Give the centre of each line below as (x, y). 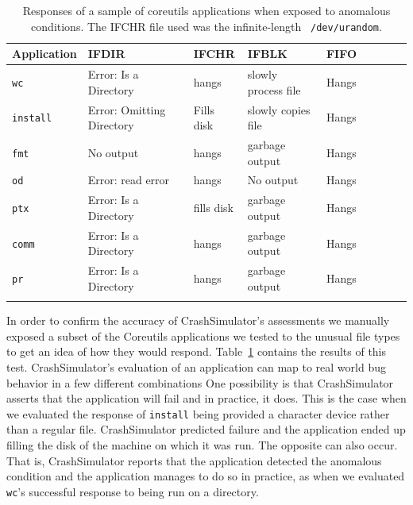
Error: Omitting (127, 109)
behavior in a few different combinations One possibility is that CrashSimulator (200, 382)
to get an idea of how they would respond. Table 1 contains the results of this (197, 351)
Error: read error (129, 180)
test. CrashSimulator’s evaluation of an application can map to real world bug (196, 366)
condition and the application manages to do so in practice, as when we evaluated (206, 476)
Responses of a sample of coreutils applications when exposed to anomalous (206, 10)
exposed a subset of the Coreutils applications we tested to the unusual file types (203, 335)
